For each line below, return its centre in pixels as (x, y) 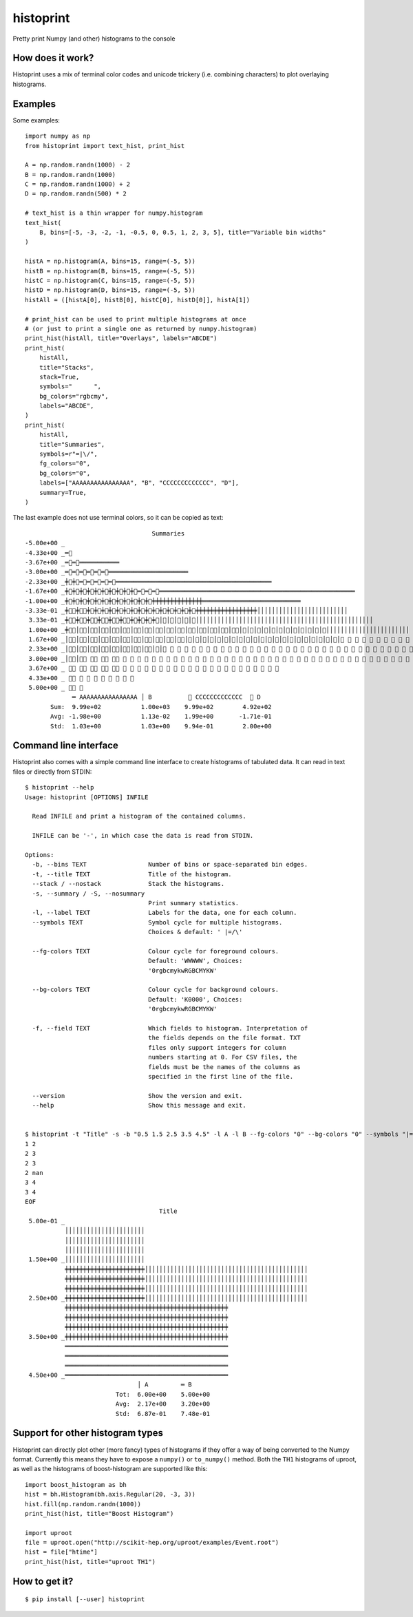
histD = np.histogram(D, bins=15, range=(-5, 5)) (110, 290)
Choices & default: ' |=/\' (195, 932)
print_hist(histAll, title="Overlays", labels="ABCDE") (121, 338)
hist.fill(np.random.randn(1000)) (83, 1504)
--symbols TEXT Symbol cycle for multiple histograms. (157, 922)
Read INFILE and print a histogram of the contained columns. (139, 816)
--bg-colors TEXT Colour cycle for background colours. (156, 990)
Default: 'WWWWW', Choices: (195, 961)
